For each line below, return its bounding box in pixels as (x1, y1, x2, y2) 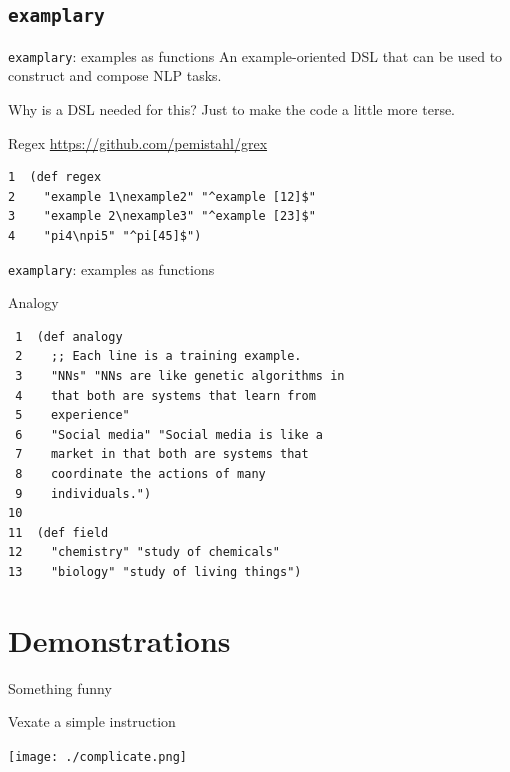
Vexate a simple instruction (8, 711, 176, 732)
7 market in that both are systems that (15, 447, 309, 462)
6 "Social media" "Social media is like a (15, 427, 323, 442)
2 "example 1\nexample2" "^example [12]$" (8, 189, 316, 204)
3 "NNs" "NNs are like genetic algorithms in (15, 369, 345, 384)
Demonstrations (8, 619, 231, 660)
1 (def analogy (15, 329, 123, 344)
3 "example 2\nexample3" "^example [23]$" (8, 209, 316, 224)
